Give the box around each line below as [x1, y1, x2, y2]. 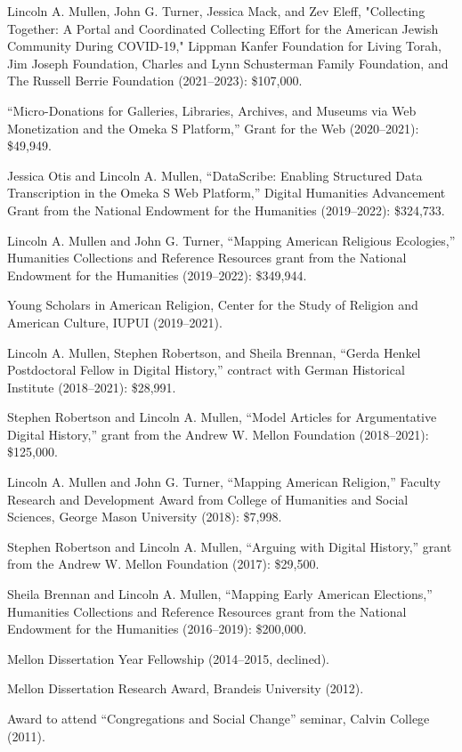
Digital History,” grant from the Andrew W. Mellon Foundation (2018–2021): [7, 425, 429, 443]
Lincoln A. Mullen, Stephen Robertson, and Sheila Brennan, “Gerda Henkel [7, 343, 421, 361]
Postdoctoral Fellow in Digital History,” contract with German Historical [7, 360, 405, 379]
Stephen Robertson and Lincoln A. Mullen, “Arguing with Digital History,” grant [7, 537, 452, 555]
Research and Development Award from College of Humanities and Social [7, 489, 409, 508]
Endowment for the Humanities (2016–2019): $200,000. [7, 619, 307, 638]
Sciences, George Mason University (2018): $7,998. [7, 507, 282, 526]
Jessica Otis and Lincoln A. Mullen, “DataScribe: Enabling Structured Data [7, 166, 423, 184]
